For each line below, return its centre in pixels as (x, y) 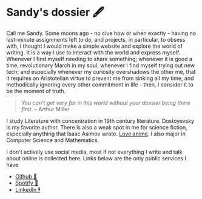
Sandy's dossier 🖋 (55, 12)
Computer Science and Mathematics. (53, 140)
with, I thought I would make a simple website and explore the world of (95, 46)
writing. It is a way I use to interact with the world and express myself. (93, 52)
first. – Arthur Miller (45, 109)
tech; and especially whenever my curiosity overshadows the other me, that (101, 71)
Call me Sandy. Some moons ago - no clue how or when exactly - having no (101, 33)
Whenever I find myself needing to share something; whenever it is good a (99, 59)
